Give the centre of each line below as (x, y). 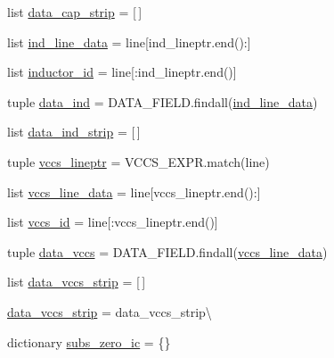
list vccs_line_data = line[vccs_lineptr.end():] (134, 191)
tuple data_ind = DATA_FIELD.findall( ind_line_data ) (163, 101)
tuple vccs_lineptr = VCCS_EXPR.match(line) (138, 161)
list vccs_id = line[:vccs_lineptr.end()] (113, 222)
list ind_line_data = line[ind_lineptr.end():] (129, 42)
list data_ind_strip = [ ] (74, 132)
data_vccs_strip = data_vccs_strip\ (110, 311)
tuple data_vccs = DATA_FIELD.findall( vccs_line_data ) (167, 251)
